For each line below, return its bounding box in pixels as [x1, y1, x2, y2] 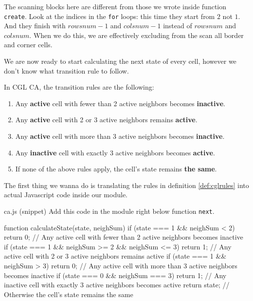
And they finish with [4, 20, 66, 31]
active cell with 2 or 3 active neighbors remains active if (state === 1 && [4, 251, 227, 261]
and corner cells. [4, 39, 53, 50]
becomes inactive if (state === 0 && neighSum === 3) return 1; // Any [4, 270, 227, 280]
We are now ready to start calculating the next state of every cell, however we [4, 56, 236, 66]
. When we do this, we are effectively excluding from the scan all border [29, 30, 244, 40]
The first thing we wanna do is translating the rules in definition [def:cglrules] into [4, 180, 249, 190]
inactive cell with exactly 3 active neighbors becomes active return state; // [4, 280, 230, 290]
